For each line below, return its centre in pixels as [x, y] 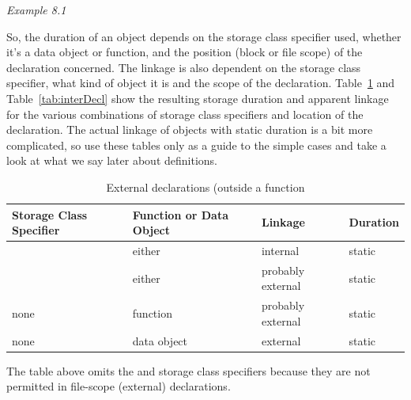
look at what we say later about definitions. [112, 160]
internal [280, 250]
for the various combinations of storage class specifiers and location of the [185, 114]
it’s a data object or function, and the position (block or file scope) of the [185, 52]
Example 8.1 [36, 10]
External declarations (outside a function [205, 187]
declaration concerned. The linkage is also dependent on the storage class [184, 67]
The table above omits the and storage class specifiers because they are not [189, 370]
